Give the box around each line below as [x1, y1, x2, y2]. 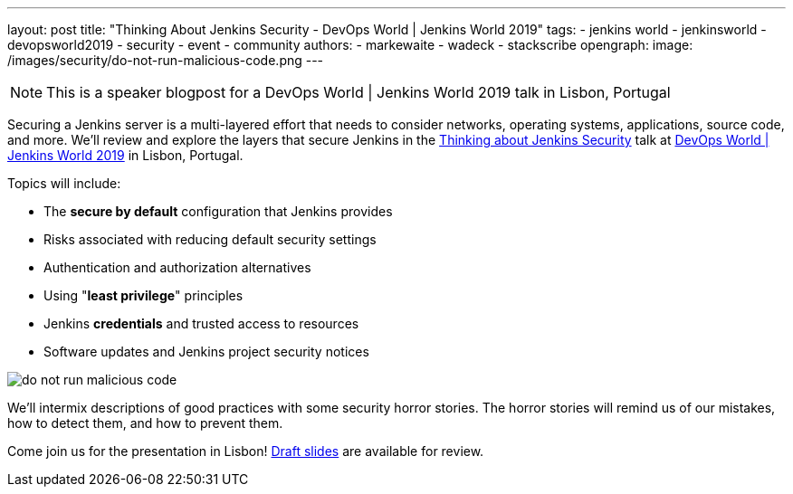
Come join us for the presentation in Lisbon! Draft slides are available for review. [7, 443, 484, 459]
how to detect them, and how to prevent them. [7, 415, 283, 431]
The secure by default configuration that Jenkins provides [43, 204, 393, 219]
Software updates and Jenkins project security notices [43, 344, 369, 359]
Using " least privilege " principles [43, 288, 244, 303]
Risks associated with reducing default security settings [43, 232, 377, 247]
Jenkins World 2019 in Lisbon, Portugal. [7, 147, 244, 163]
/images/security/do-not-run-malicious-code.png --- [7, 52, 324, 68]
